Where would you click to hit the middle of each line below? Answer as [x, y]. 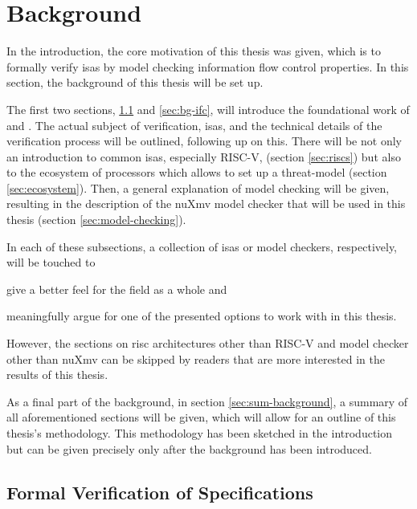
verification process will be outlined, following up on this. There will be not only [204, 141]
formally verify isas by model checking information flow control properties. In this [208, 66]
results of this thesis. [57, 375]
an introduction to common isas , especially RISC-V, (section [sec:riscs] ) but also [204, 156]
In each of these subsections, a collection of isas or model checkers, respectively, [202, 246]
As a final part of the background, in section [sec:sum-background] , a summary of [207, 401]
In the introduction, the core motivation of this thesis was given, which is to [194, 51]
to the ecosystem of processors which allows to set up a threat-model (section [197, 172]
